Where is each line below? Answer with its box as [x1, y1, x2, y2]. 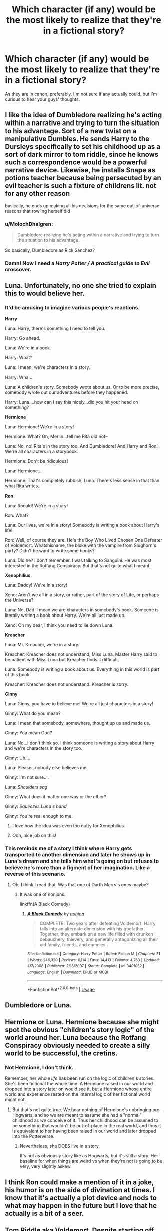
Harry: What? [5, 354, 32, 360]
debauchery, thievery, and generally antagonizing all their [39, 936, 158, 942]
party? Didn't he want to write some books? [5, 547, 95, 553]
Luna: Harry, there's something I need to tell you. [5, 325, 106, 331]
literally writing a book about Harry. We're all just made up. [5, 612, 126, 618]
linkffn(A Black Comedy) [19, 901, 70, 907]
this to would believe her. [5, 289, 85, 298]
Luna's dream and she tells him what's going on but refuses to [5, 857, 159, 865]
